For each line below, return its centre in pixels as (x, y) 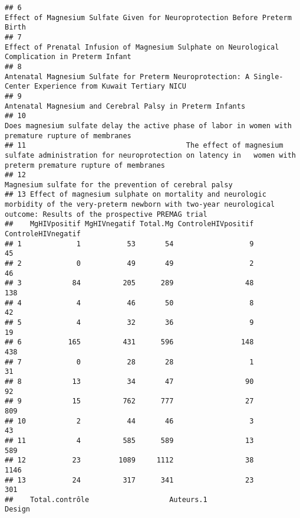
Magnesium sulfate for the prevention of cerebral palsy (119, 185)
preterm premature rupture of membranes (85, 165)
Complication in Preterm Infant (68, 57)
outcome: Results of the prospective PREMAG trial (106, 214)
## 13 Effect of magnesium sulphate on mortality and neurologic (136, 195)
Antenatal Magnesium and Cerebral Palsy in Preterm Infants (125, 106)
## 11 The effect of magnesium (144, 146)
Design (17, 509)
